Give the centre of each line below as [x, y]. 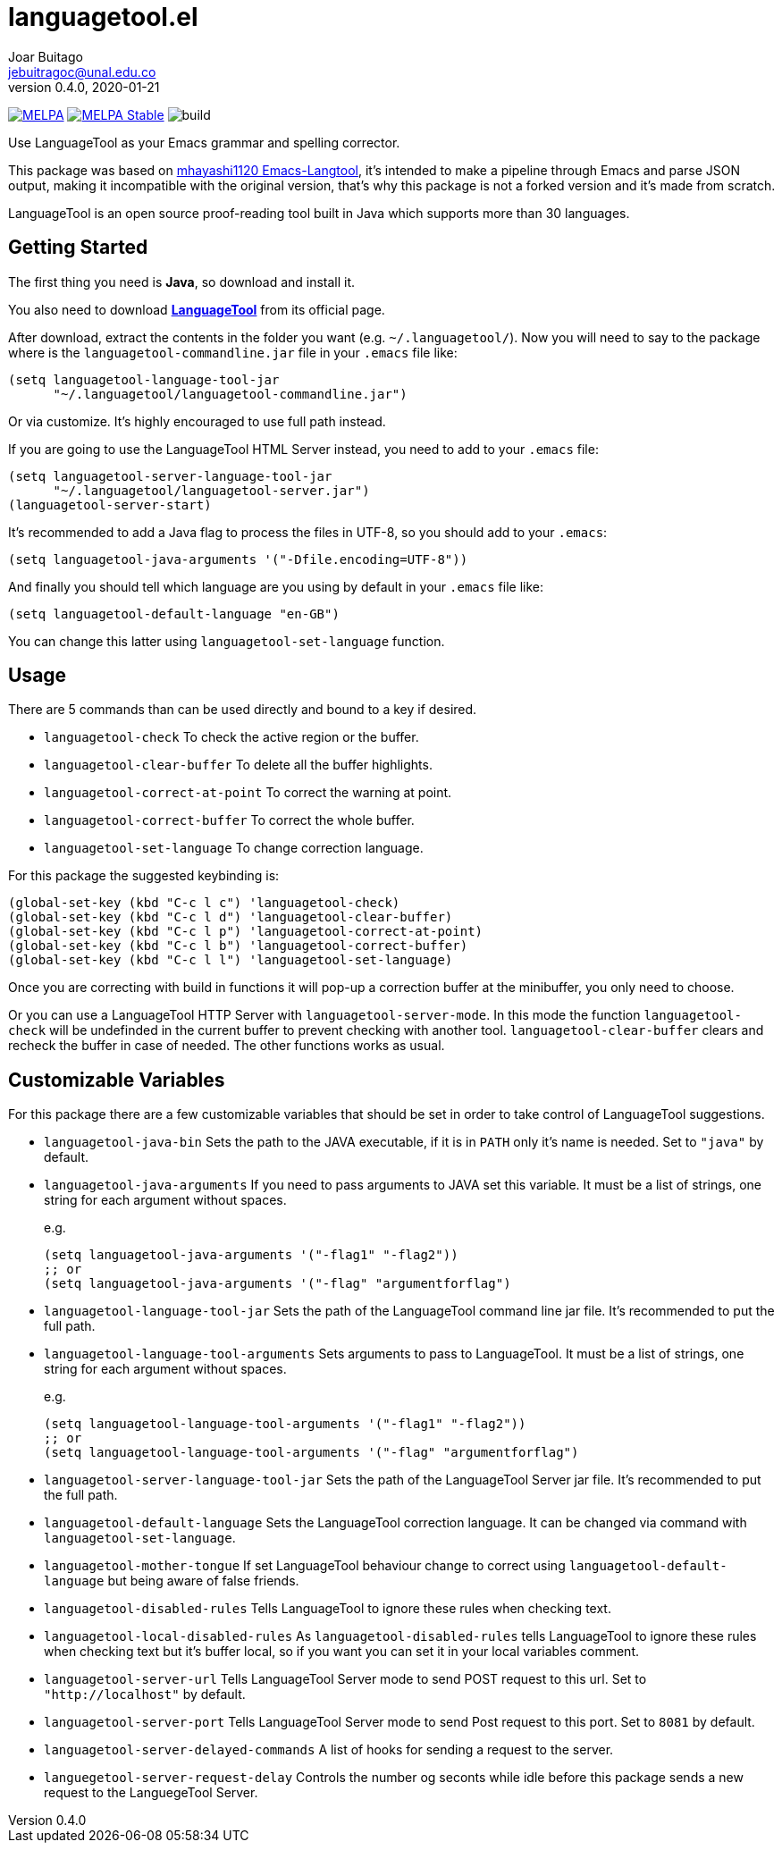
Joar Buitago [46, 56]
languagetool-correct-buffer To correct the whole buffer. [229, 820]
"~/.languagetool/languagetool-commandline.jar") [230, 394]
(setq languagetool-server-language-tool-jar [170, 476]
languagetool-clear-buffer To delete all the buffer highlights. [238, 765]
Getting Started [78, 248]
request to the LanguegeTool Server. [151, 1793]
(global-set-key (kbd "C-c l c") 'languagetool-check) [204, 903]
